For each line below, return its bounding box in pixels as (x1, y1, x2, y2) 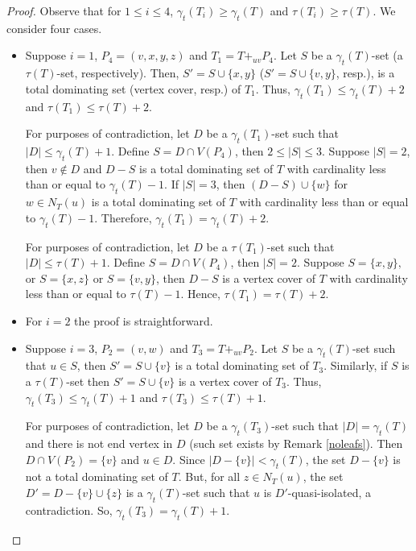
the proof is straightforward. (74, 312, 213, 329)
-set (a (371, 47, 403, 64)
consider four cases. (6, 19, 102, 36)
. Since (172, 450, 205, 467)
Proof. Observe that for (6, 2, 122, 19)
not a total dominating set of (25, 468, 168, 485)
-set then (66, 372, 109, 389)
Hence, (187, 285, 220, 302)
